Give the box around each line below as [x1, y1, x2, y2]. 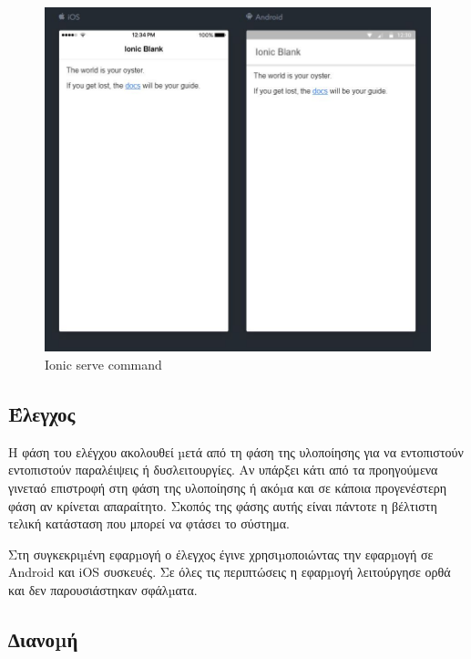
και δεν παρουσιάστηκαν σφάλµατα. [8, 580, 198, 599]
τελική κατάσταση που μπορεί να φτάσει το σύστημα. [8, 514, 290, 533]
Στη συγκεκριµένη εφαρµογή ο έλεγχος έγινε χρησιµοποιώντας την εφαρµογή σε [8, 544, 434, 563]
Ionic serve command [45, 355, 162, 374]
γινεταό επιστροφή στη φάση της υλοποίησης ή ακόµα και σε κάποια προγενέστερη [8, 478, 447, 497]
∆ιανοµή [8, 624, 78, 653]
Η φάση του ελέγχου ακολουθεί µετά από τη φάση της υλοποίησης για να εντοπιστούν [8, 442, 464, 461]
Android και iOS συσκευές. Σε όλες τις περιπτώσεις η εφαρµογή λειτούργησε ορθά [8, 562, 451, 581]
